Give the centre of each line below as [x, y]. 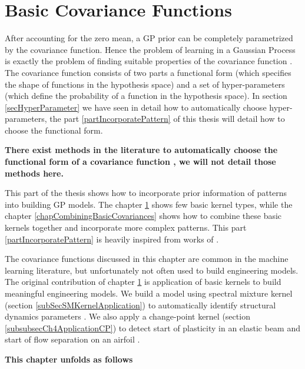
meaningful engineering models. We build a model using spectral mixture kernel [149, 293]
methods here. [34, 173]
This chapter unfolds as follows [69, 359]
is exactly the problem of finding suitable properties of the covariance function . [149, 61]
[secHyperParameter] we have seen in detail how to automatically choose [136, 107]
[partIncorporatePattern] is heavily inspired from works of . [112, 239]
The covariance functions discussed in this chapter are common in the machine [147, 259]
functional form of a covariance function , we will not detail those [140, 162]
